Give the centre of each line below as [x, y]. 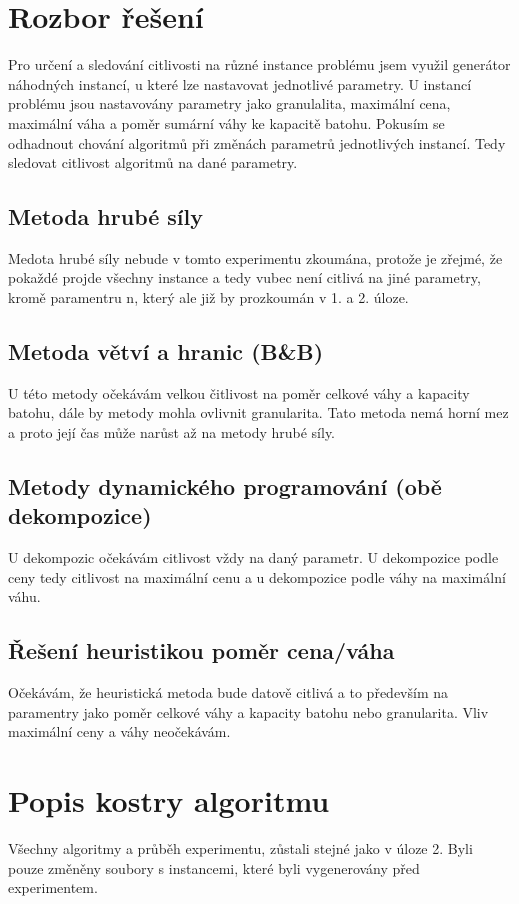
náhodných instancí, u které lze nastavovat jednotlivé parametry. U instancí [240, 83]
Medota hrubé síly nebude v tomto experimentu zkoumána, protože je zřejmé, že [255, 257]
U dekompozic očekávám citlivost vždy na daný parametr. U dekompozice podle [253, 557]
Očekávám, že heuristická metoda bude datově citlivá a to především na [228, 692]
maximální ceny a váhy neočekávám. [119, 731]
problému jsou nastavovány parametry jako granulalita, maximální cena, [229, 103]
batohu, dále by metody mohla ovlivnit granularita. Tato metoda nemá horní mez [258, 412]
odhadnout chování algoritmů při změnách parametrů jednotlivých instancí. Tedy [257, 142]
